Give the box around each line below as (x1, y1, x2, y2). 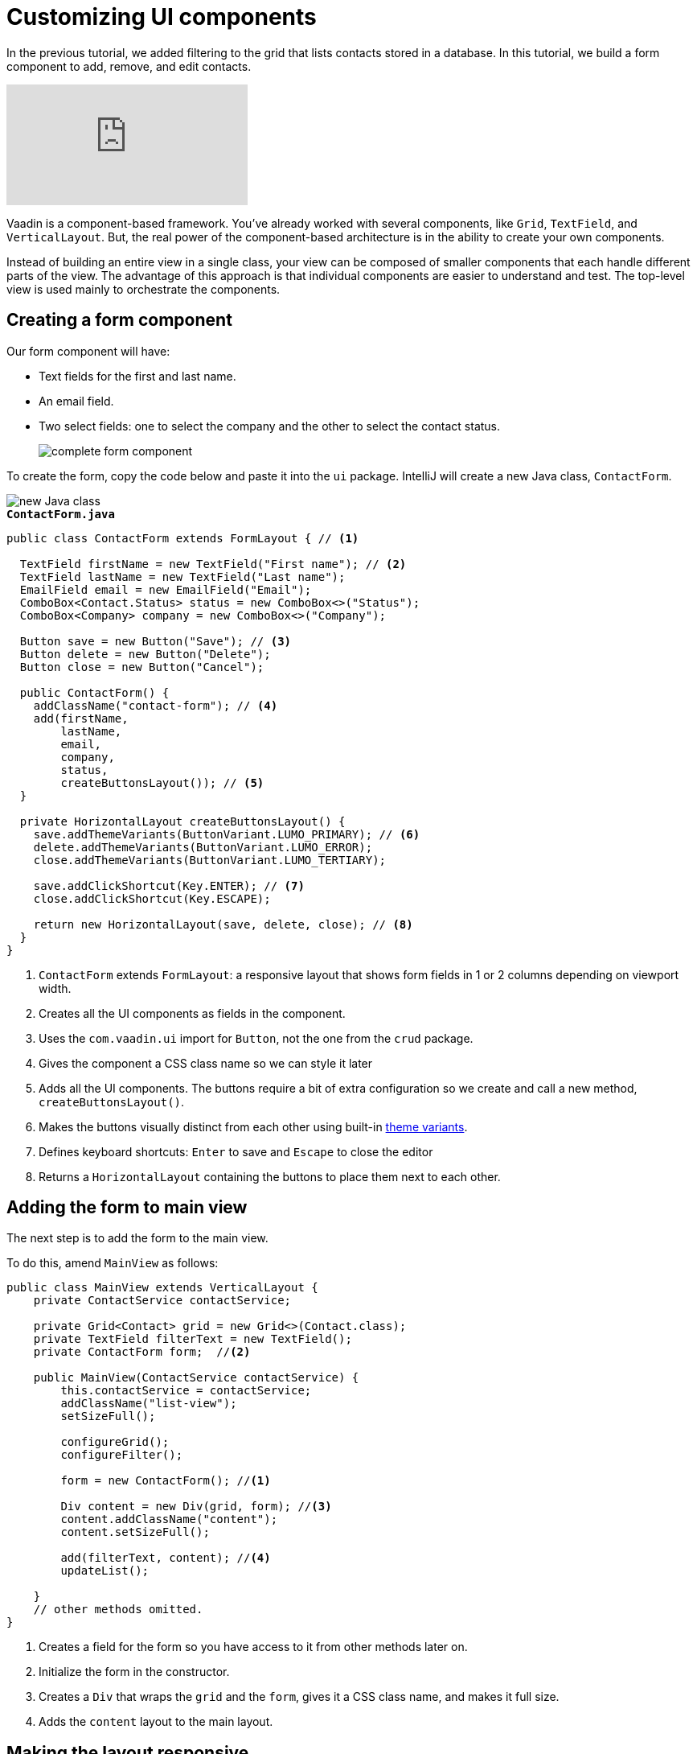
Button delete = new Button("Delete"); (19, 647, 271, 661)
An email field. (39, 393, 114, 408)
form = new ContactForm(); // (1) (60, 1474, 271, 1488)
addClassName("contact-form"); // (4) (33, 698, 278, 712)
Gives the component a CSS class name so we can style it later (39, 1056, 373, 1070)
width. (39, 981, 72, 995)
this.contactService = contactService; (60, 1384, 312, 1398)
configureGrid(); (60, 1435, 170, 1449)
